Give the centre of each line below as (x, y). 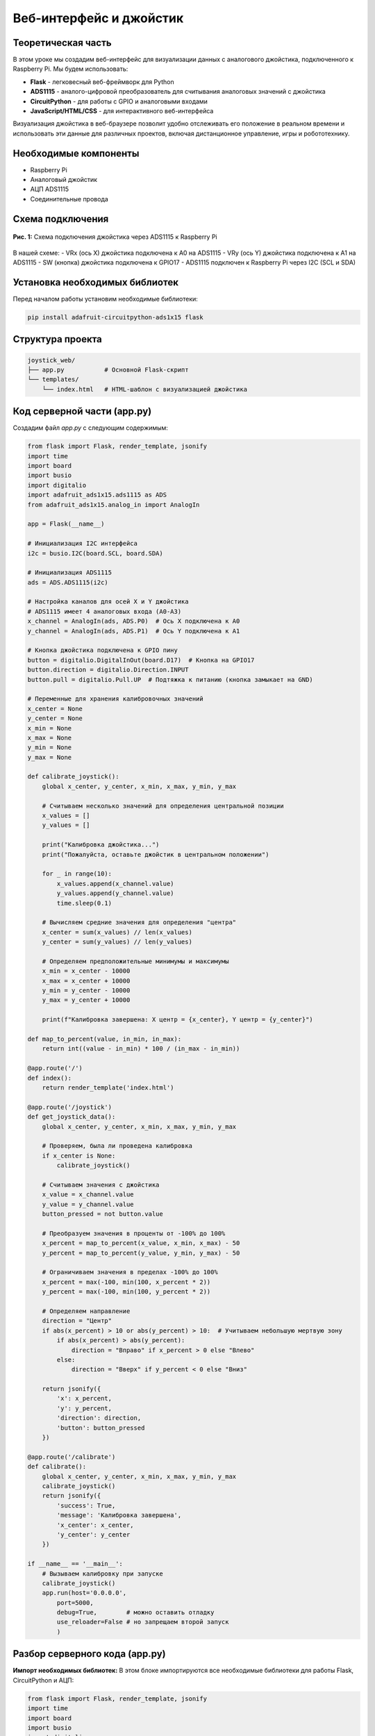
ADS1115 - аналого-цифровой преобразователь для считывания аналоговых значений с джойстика (178, 92)
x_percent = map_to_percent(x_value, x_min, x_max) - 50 (141, 1243)
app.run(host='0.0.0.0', (84, 1593)
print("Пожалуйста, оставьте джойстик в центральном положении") (156, 854)
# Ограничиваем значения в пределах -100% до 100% (130, 1272)
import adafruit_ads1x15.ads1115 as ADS (97, 495)
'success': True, (86, 1505)
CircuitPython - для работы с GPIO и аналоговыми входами (119, 101)
